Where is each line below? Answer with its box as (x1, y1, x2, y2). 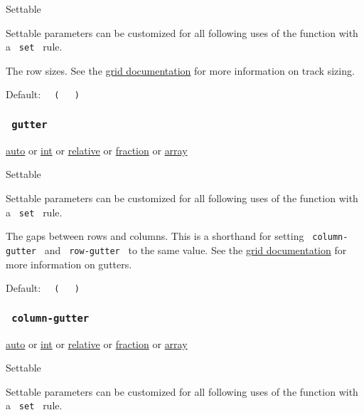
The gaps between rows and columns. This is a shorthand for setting (6, 228, 304, 243)
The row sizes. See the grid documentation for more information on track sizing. (6, 63, 355, 78)
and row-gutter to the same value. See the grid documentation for (44, 242, 347, 257)
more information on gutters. (6, 256, 132, 271)
